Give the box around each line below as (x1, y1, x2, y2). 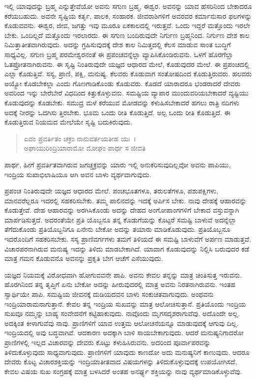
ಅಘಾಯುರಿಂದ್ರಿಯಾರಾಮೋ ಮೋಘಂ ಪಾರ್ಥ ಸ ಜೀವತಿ (24, 143, 146, 153)
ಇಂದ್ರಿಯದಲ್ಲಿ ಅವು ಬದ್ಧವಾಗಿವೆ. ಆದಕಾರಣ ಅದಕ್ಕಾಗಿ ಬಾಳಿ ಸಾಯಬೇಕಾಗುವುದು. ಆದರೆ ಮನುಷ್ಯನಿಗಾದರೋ (4, 327, 244, 338)
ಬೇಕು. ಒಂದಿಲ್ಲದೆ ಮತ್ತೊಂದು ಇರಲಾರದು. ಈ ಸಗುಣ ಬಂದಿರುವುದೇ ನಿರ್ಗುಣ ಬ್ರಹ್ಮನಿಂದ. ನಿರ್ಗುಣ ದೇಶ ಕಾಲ (4, 30, 250, 40)
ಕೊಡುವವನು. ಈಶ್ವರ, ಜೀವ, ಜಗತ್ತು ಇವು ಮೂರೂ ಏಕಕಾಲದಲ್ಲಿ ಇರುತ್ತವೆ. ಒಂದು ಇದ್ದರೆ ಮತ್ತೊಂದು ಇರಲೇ (4, 20, 250, 31)
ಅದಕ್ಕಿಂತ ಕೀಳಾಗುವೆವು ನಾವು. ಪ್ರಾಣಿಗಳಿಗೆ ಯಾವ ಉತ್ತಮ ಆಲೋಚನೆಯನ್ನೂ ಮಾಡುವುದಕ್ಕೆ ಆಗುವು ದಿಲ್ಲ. (4, 317, 239, 328)
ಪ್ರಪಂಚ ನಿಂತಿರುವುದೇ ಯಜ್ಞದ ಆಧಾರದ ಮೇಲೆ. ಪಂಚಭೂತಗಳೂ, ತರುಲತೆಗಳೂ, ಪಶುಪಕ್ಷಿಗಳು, (4, 186, 219, 196)
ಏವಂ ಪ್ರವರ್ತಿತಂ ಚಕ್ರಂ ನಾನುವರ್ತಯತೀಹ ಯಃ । (24, 133, 136, 143)
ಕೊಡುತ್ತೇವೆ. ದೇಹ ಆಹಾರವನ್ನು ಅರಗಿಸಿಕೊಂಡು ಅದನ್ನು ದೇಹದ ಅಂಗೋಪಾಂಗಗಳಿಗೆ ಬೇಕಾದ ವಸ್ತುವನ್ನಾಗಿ (4, 205, 239, 215)
